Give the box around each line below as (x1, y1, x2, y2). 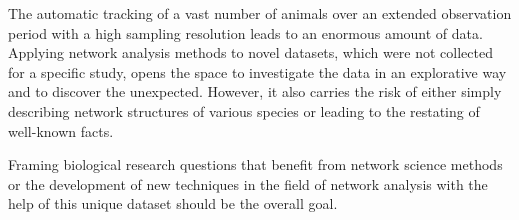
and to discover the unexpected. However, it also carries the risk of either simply (8, 81, 502, 102)
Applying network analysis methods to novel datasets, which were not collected (8, 42, 493, 63)
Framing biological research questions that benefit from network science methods (8, 154, 503, 175)
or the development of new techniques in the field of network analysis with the (8, 173, 488, 194)
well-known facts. (8, 120, 114, 141)
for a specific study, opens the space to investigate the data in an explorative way (8, 61, 507, 82)
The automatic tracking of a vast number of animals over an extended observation (8, 3, 512, 23)
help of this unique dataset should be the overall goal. (8, 193, 338, 214)
